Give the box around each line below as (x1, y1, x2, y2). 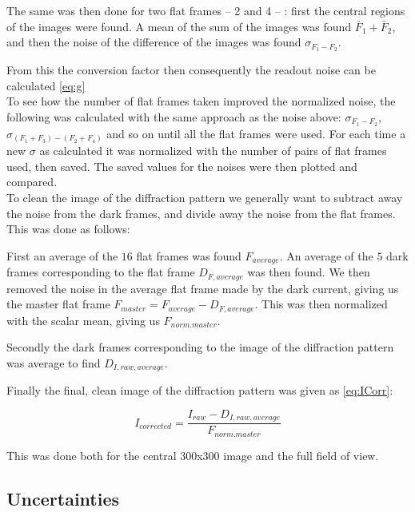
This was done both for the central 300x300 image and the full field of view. (6, 447, 379, 463)
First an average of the (6, 247, 118, 264)
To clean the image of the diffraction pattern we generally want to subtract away (6, 189, 403, 205)
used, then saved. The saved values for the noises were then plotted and (6, 157, 357, 174)
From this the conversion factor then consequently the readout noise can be (6, 62, 376, 78)
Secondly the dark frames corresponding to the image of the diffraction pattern (6, 339, 394, 355)
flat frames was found (136, 247, 241, 264)
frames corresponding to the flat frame (6, 264, 195, 280)
